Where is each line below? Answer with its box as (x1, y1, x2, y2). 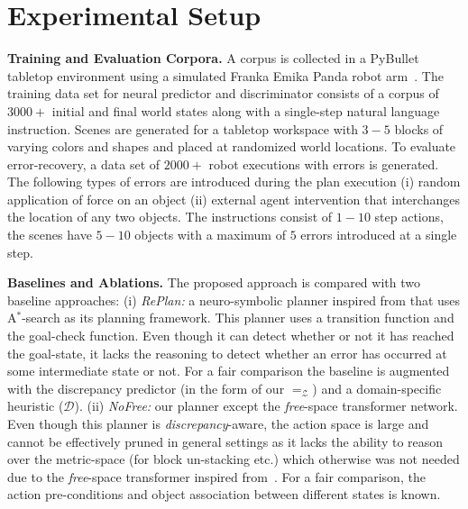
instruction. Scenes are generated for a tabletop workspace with (7, 119, 358, 138)
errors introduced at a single (300, 225, 457, 244)
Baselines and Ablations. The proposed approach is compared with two (7, 273, 420, 292)
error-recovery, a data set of (7, 154, 161, 173)
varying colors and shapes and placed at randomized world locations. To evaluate (7, 137, 456, 156)
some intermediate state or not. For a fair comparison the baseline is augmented (7, 361, 450, 380)
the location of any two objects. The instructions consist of (7, 207, 333, 226)
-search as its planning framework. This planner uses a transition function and (22, 308, 454, 327)
